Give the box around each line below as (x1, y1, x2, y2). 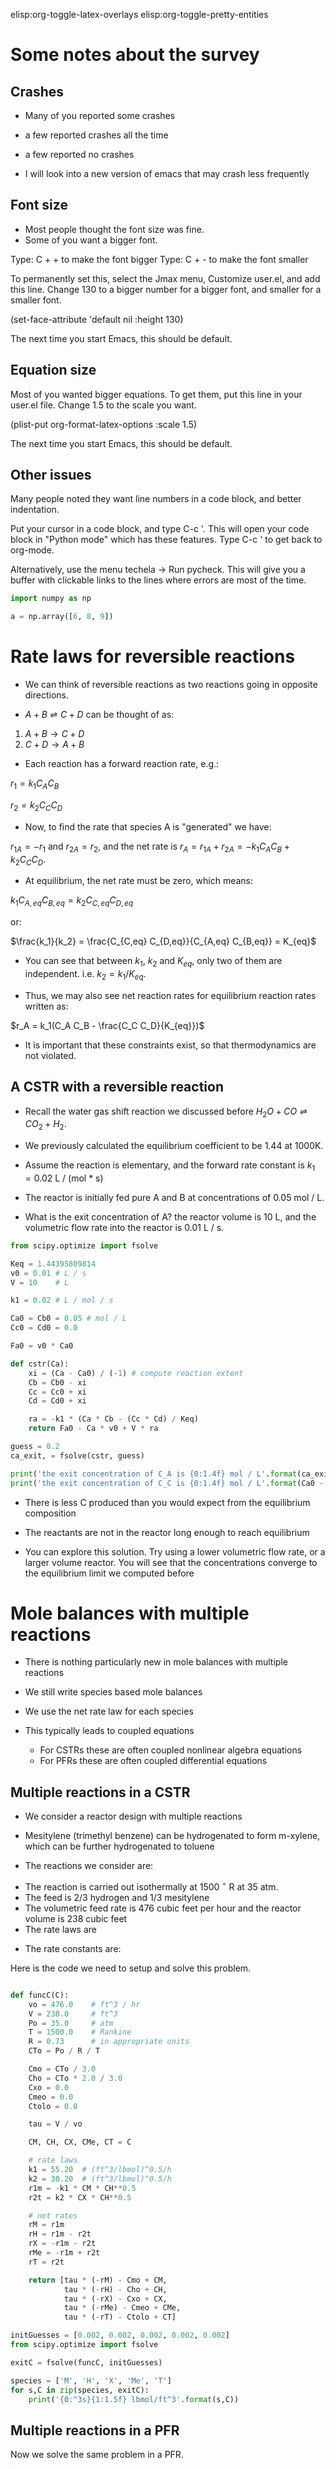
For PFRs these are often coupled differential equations (39, 1755, 268, 1767)
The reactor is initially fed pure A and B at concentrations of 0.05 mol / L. (24, 1191, 325, 1203)
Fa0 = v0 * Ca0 (10, 1341, 74, 1351)
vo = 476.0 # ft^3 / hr (28, 1999, 141, 2009)
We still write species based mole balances (24, 1686, 203, 1698)
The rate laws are (24, 1923, 97, 1935)
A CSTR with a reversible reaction (10, 1079, 225, 1096)
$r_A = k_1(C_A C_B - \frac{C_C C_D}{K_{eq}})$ (10, 1019, 205, 1031)
